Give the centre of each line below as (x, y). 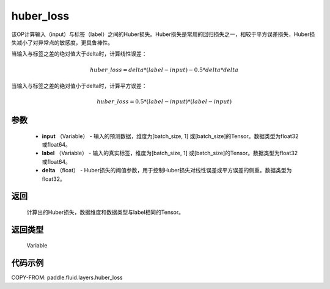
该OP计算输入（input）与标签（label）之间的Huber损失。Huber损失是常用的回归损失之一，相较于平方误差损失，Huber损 (163, 34)
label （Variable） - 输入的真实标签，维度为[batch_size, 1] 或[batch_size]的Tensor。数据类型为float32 (170, 153)
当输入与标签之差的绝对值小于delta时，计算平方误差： (79, 86)
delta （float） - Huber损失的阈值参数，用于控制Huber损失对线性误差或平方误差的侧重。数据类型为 (167, 170)
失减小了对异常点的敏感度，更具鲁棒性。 (62, 42)
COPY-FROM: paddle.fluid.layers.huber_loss (67, 277)
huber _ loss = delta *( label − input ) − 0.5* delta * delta (164, 70)
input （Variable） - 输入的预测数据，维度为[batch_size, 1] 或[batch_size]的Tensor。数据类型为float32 (170, 136)
